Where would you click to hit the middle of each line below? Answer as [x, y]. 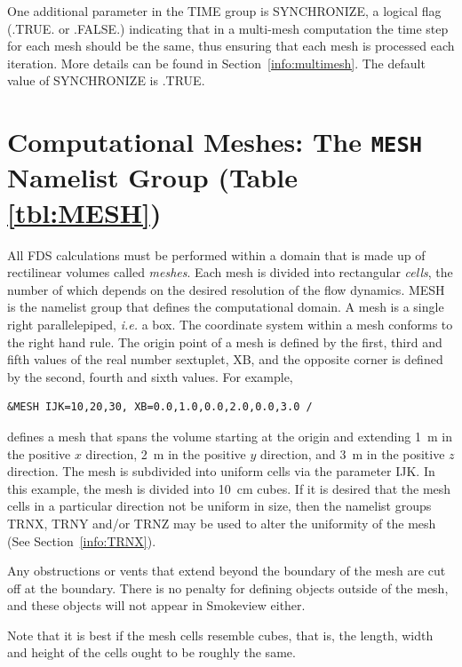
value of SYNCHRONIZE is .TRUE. [106, 80]
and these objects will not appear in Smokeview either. [156, 605]
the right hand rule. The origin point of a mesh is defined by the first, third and [225, 341]
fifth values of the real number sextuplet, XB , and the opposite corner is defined [225, 359]
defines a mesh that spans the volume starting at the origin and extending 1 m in [230, 436]
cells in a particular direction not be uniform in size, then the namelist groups [219, 506]
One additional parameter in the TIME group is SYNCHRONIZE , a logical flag [224, 11]
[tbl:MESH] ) [84, 212]
